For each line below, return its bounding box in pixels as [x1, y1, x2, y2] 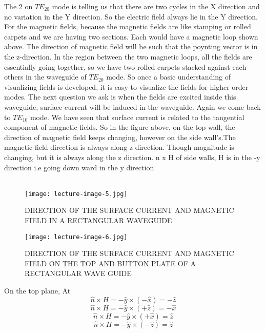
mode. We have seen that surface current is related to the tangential [30, 111, 244, 122]
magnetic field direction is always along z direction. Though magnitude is [4, 142, 234, 152]
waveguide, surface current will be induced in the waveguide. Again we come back [4, 101, 261, 112]
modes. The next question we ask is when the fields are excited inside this [4, 91, 236, 102]
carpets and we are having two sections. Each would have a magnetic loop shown [4, 31, 258, 42]
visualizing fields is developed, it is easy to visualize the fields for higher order [4, 81, 249, 92]
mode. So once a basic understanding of [106, 71, 231, 82]
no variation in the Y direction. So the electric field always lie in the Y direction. [4, 11, 258, 22]
